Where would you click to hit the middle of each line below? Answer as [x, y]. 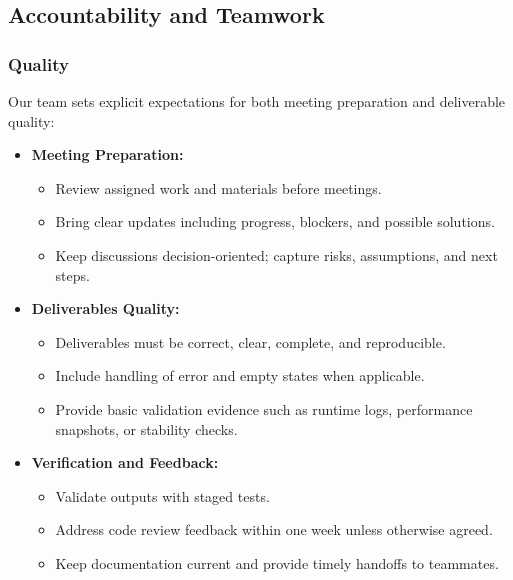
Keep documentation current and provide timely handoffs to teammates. [277, 562]
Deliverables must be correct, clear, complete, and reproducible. [250, 341]
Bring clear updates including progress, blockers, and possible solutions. [275, 221]
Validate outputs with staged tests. [162, 495]
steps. [72, 274]
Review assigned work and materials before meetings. [218, 187]
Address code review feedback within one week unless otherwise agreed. [274, 529]
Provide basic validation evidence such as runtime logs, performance [264, 408]
